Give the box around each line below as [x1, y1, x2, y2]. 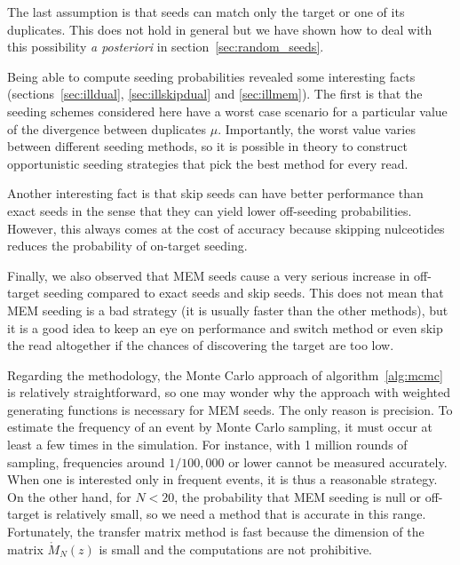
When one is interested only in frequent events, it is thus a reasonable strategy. [7, 470, 438, 489]
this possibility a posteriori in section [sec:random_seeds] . [7, 37, 324, 56]
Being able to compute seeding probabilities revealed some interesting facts [7, 67, 416, 85]
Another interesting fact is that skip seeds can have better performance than [7, 184, 424, 203]
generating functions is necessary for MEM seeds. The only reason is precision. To [7, 400, 453, 418]
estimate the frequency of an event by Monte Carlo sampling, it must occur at [7, 418, 433, 436]
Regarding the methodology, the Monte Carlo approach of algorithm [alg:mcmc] [7, 365, 443, 384]
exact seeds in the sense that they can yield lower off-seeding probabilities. [7, 201, 412, 219]
